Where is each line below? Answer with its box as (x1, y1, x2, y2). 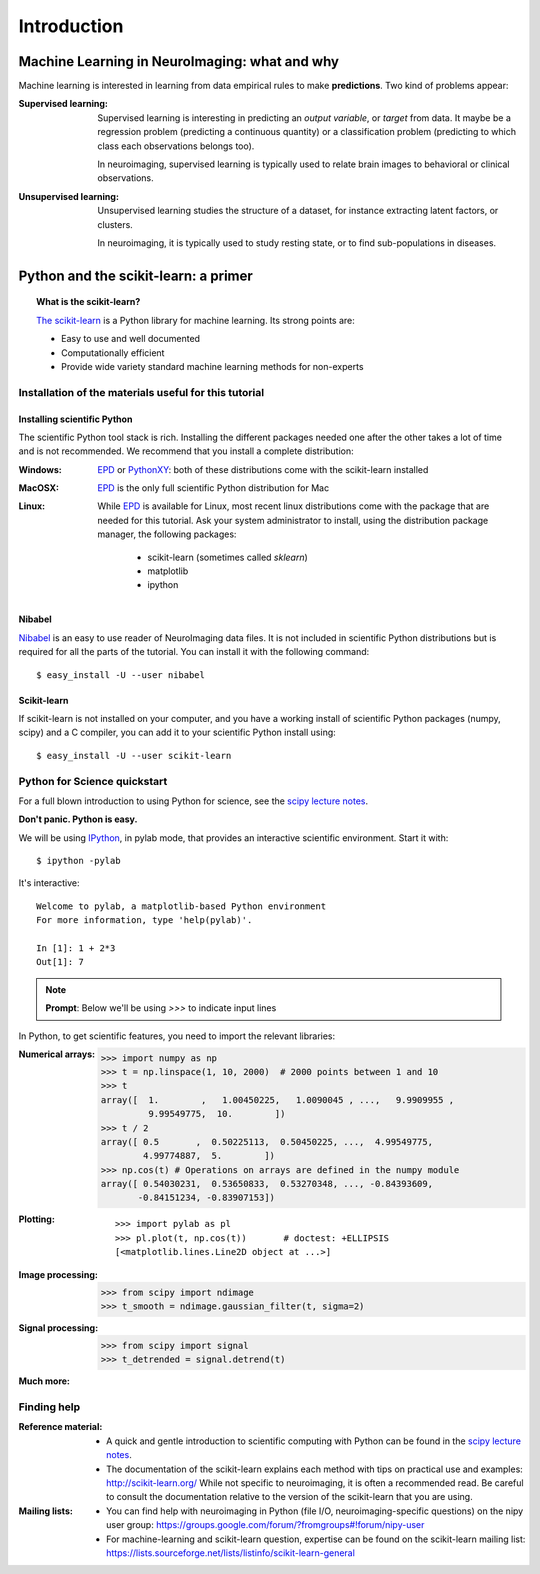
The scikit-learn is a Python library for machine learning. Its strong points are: (36, 314, 355, 326)
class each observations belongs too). (97, 140, 255, 152)
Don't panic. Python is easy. (18, 813, 138, 825)
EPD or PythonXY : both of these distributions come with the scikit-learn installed (97, 463, 429, 475)
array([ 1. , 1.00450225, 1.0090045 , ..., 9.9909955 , (100, 1094, 455, 1105)
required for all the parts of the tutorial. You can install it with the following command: (18, 646, 370, 658)
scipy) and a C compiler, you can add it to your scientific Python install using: (18, 726, 337, 739)
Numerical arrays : (18, 1048, 95, 1060)
